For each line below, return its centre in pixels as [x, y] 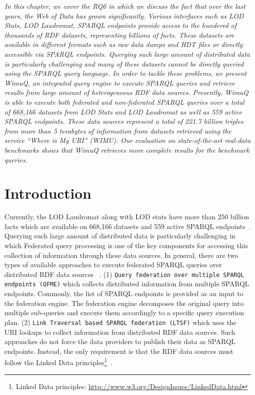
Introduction [48, 193]
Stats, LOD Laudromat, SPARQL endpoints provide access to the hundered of [121, 25]
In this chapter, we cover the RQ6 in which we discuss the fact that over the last [125, 6]
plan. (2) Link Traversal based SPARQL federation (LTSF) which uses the [120, 322]
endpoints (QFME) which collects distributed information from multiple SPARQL [127, 284]
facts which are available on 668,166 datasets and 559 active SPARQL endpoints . [127, 226]
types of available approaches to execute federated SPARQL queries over [113, 265]
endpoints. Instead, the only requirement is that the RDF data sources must [119, 351]
